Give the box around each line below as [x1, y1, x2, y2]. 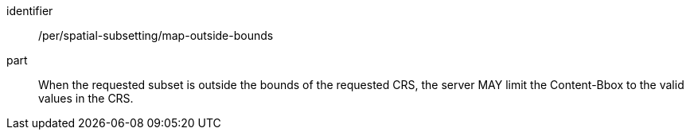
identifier [6, 4, 53, 17]
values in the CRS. [38, 91, 134, 105]
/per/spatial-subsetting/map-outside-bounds [38, 29, 274, 42]
